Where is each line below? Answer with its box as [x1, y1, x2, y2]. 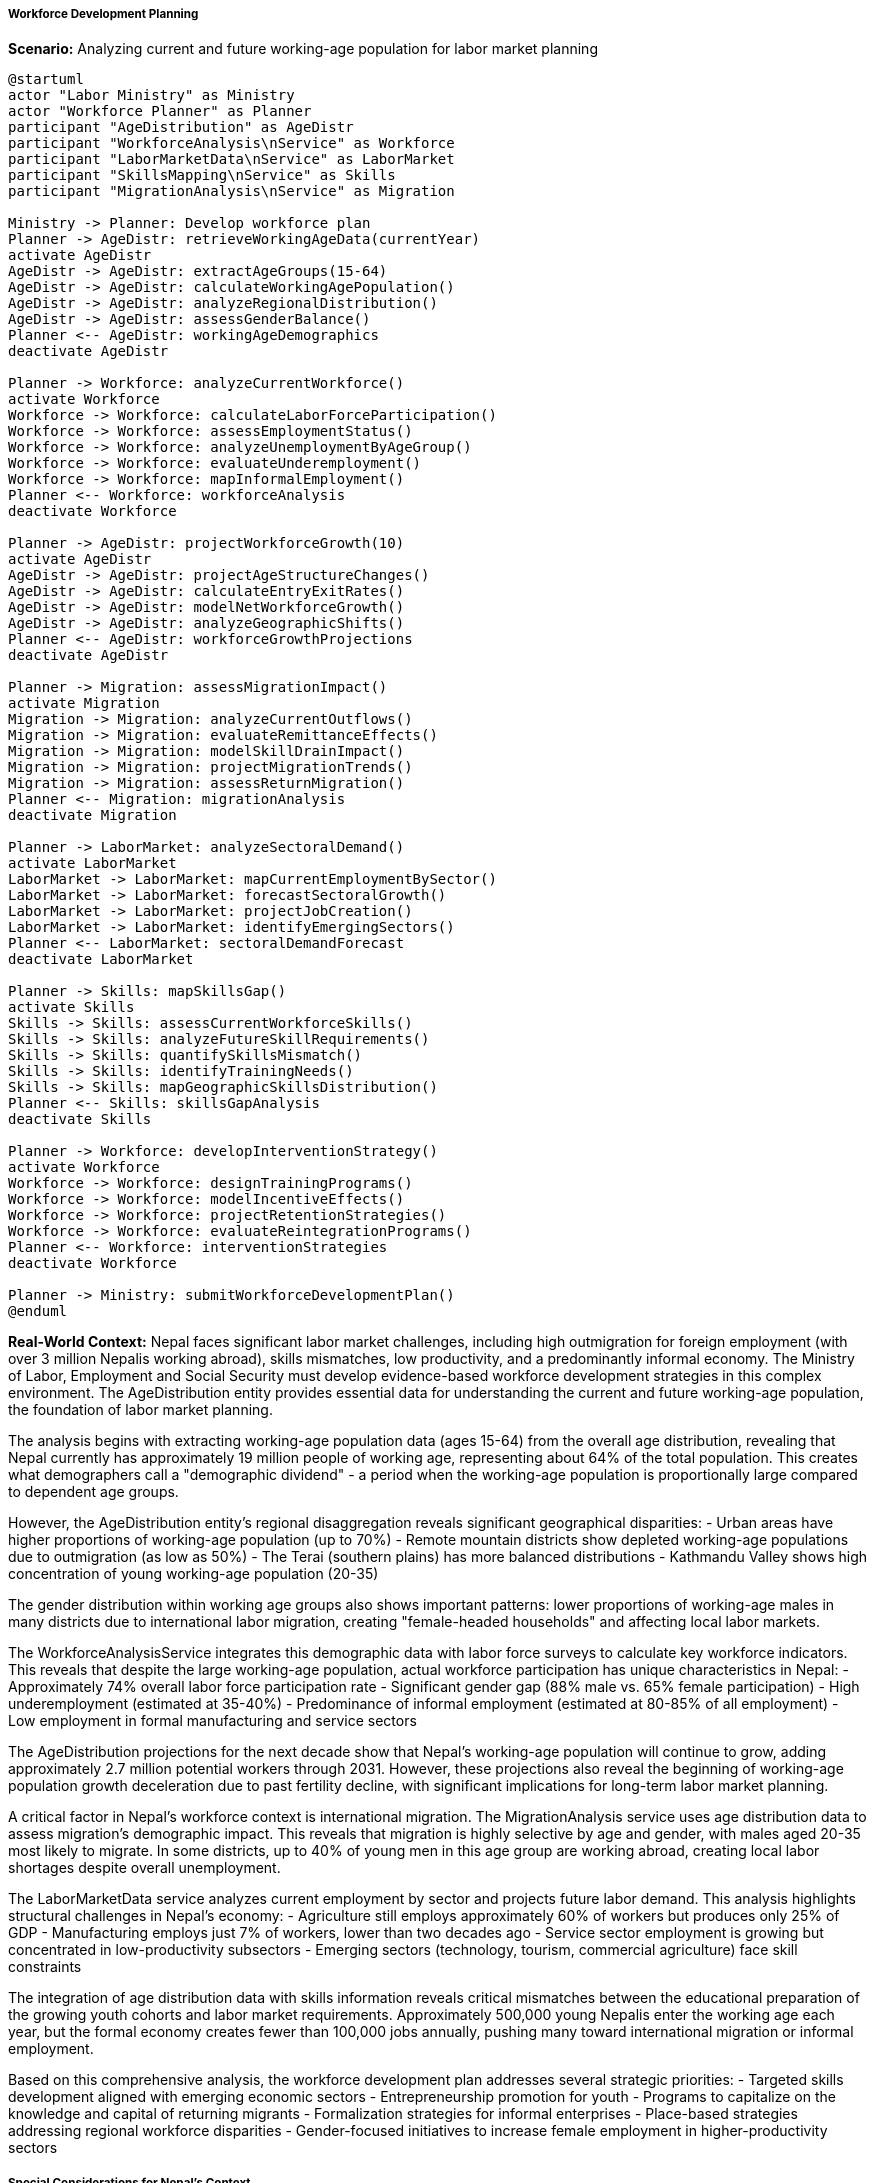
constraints [8, 1958, 82, 1976]
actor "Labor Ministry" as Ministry [8, 87, 295, 104]
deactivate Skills [8, 1111, 152, 1128]
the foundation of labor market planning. [8, 1401, 273, 1419]
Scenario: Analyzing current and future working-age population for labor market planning [8, 40, 598, 58]
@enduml [8, 1303, 68, 1320]
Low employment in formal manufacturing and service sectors [8, 1712, 417, 1730]
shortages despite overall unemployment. [8, 1859, 281, 1877]
